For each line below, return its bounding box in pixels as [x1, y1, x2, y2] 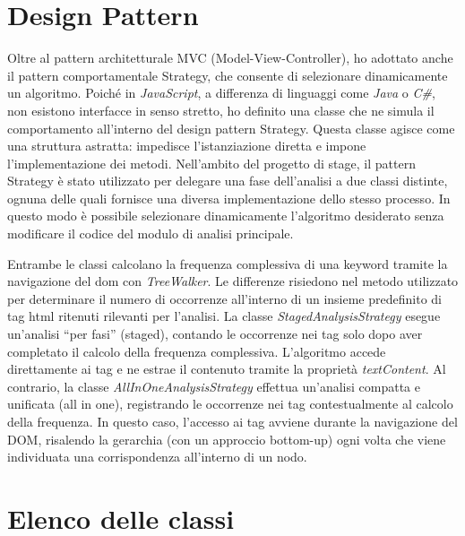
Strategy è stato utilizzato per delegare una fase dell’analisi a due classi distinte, [7, 171, 448, 190]
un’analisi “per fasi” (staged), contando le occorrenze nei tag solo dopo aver [7, 324, 423, 343]
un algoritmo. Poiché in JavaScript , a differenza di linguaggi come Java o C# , [7, 83, 435, 102]
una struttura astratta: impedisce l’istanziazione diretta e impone [7, 136, 366, 155]
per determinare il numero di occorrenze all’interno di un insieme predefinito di [7, 289, 442, 307]
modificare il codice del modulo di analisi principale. [7, 224, 294, 243]
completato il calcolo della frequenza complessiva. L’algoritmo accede [7, 341, 386, 360]
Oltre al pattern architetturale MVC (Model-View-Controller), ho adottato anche [7, 48, 453, 67]
